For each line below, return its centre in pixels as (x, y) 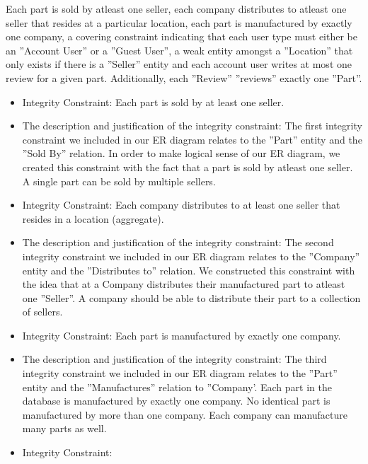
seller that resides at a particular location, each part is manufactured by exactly (179, 22)
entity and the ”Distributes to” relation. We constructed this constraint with (189, 270)
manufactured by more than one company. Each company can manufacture (185, 414)
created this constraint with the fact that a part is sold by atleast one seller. (188, 167)
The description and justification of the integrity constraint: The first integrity (192, 126)
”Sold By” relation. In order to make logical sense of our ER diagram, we (181, 153)
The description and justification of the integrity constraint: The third (174, 359)
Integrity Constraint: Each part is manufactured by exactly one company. (182, 335)
